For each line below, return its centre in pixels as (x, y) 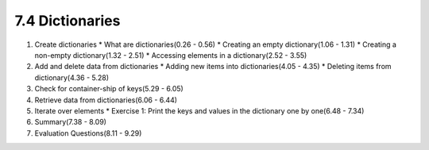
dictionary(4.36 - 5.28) (72, 77)
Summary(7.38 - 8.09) (71, 122)
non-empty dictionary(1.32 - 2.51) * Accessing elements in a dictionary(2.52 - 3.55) (171, 55)
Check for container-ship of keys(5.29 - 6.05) (109, 89)
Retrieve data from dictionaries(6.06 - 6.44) (106, 100)
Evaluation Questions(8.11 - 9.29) (88, 133)
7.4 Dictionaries (68, 21)
